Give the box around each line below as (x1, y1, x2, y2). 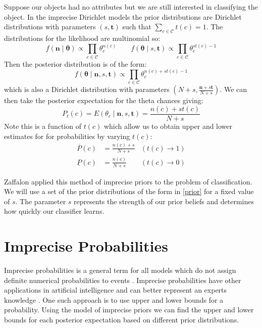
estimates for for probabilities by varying (4, 130, 130, 141)
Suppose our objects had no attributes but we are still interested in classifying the (4, 2, 258, 12)
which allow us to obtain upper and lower (103, 121, 233, 131)
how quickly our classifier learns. (4, 206, 104, 216)
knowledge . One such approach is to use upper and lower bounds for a (4, 294, 224, 305)
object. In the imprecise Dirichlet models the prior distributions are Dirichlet (4, 11, 242, 22)
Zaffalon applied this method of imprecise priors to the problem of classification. (4, 176, 252, 186)
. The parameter (15, 196, 66, 206)
